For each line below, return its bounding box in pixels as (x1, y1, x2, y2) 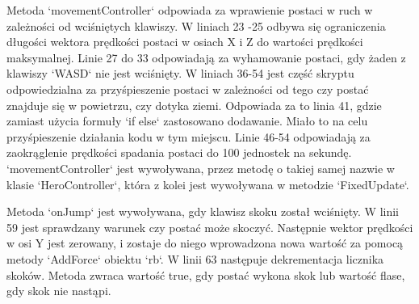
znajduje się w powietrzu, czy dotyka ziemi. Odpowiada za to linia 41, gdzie (6, 96, 382, 113)
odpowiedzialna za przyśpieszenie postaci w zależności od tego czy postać (6, 80, 369, 97)
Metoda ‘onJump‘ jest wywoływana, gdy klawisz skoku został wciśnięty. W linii (6, 203, 399, 220)
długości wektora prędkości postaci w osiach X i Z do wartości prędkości (6, 33, 363, 50)
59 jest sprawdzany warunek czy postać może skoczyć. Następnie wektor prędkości (6, 218, 413, 235)
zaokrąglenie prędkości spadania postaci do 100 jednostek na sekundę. (6, 144, 352, 161)
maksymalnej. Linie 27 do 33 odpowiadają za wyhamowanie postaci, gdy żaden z (6, 49, 406, 65)
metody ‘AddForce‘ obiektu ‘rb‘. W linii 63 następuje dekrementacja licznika (6, 250, 384, 267)
